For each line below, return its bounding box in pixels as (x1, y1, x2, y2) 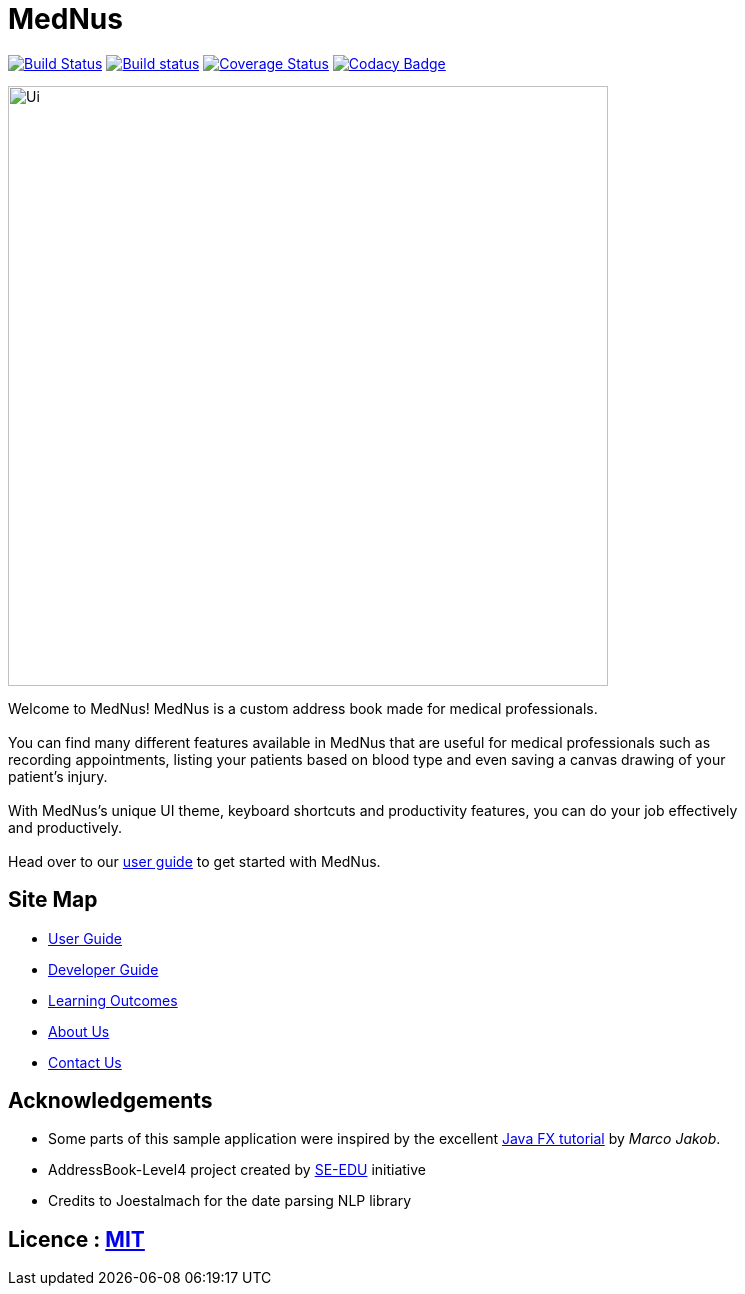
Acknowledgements (8, 1088, 213, 1114)
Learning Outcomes (48, 991, 178, 1009)
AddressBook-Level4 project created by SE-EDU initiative (48, 1161, 426, 1179)
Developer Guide (48, 960, 159, 978)
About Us (48, 1022, 110, 1040)
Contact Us (48, 1053, 122, 1071)
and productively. (8, 818, 122, 836)
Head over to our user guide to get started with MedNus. (8, 852, 381, 870)
